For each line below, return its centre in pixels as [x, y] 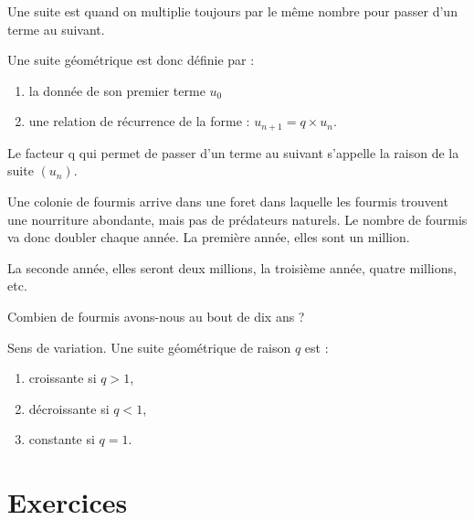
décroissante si [69, 408]
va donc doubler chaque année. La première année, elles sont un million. [209, 237]
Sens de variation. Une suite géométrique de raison [149, 347]
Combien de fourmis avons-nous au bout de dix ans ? [156, 316]
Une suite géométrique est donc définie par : [131, 60]
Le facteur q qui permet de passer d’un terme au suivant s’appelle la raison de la [233, 152]
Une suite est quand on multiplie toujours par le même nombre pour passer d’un [232, 11]
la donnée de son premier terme [117, 90]
